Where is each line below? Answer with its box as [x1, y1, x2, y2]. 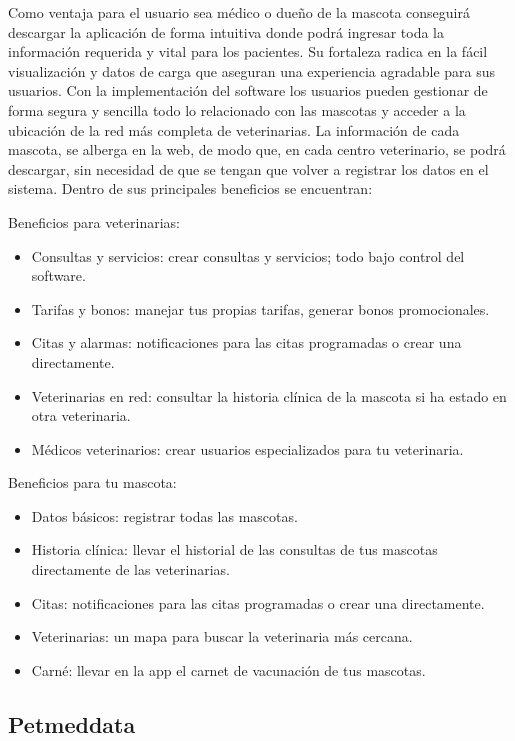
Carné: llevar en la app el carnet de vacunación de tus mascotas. [31, 659, 426, 680]
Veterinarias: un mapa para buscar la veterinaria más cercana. [31, 626, 413, 647]
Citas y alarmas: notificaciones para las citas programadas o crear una [31, 332, 462, 353]
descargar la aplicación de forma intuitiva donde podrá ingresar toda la [8, 21, 444, 42]
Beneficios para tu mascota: [8, 472, 177, 493]
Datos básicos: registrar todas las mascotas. [31, 505, 298, 526]
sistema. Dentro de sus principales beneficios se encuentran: [8, 178, 373, 199]
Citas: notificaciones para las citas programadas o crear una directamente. [31, 592, 485, 613]
